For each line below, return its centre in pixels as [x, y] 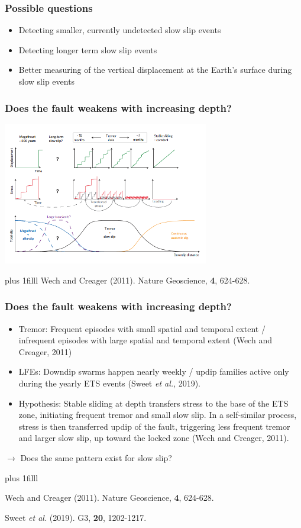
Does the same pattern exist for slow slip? [96, 458]
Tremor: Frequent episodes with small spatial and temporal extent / [142, 328]
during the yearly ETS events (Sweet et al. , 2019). [110, 383]
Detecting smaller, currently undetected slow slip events [120, 30]
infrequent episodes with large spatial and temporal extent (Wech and [145, 340]
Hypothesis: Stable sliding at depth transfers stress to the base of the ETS [153, 403]
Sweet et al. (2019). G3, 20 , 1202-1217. [76, 517]
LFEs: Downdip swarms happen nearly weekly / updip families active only [154, 371]
